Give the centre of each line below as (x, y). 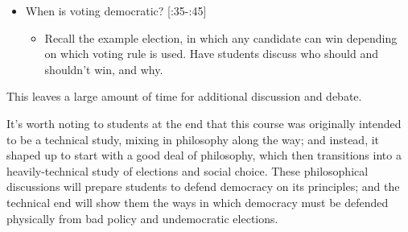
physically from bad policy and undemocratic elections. (142, 218)
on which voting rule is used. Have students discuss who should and (212, 54)
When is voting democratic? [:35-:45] (116, 10)
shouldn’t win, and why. (104, 69)
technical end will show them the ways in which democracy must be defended (198, 202)
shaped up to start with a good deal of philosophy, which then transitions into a (204, 155)
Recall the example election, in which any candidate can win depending (221, 37)
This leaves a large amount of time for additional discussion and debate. (184, 96)
